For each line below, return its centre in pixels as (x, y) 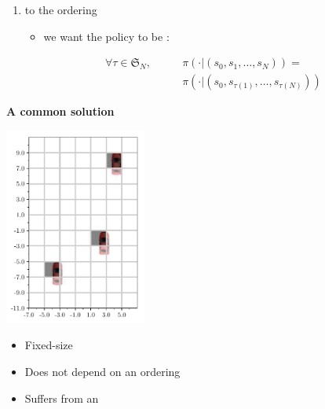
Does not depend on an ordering (102, 372)
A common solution (60, 111)
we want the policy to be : (106, 36)
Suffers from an (62, 398)
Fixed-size (49, 345)
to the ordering (61, 9)
